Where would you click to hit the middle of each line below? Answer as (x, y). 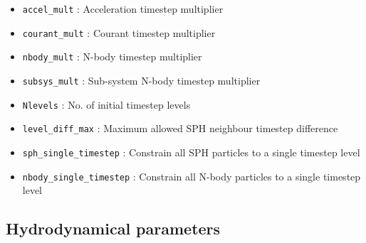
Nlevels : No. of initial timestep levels (106, 104)
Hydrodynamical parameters (113, 228)
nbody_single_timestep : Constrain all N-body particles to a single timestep (192, 176)
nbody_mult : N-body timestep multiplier (112, 56)
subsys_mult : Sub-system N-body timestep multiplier (141, 80)
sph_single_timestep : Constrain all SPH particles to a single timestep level (191, 152)
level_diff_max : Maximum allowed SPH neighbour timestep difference (180, 128)
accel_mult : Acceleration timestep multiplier (123, 9)
